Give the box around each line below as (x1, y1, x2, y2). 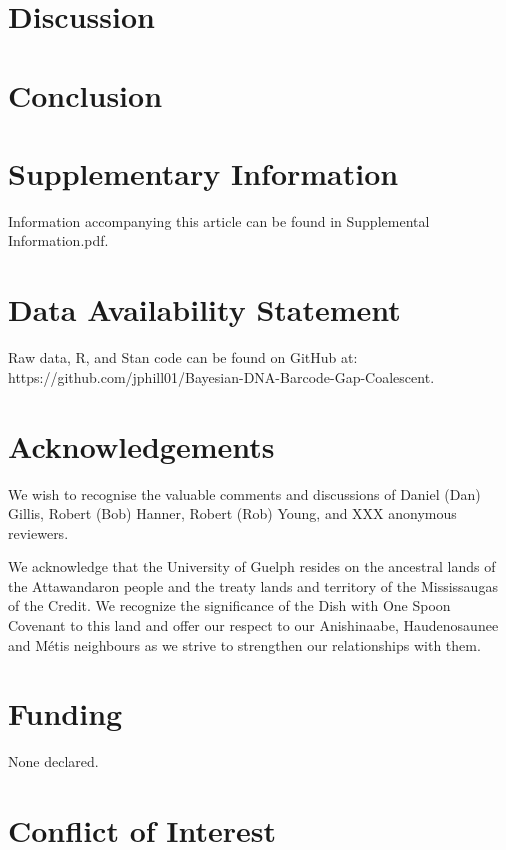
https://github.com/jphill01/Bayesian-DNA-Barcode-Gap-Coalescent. (8, 366, 435, 387)
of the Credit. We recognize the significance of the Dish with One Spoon (8, 595, 451, 616)
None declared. (8, 751, 99, 772)
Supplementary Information (8, 152, 399, 193)
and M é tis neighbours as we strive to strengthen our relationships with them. (8, 634, 481, 655)
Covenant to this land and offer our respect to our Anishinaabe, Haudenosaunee (8, 615, 499, 636)
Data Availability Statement (8, 289, 401, 330)
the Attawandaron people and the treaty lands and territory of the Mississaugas (8, 575, 498, 596)
